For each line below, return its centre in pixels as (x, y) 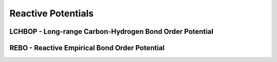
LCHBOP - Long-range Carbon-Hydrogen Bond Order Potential (112, 32)
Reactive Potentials (52, 13)
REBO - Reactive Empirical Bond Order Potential (87, 48)
